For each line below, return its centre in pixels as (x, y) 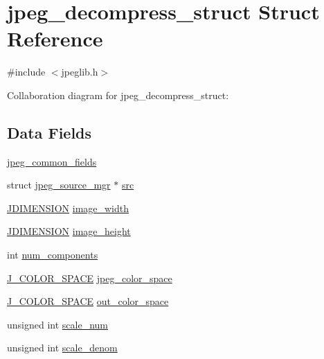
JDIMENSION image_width (68, 208)
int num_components (53, 255)
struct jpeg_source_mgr (59, 185)
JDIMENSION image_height (69, 231)
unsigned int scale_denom (62, 348)
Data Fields (49, 132)
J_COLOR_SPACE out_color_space (88, 301)
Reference (55, 38)
